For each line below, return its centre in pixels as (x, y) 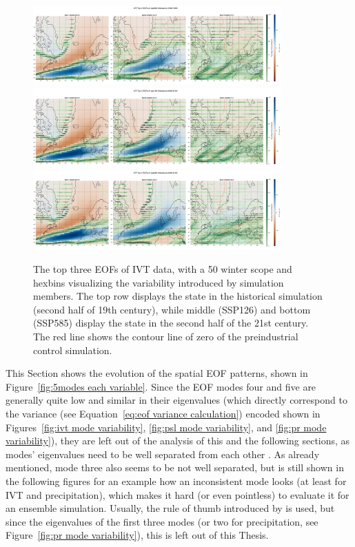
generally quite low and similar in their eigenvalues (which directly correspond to (176, 400)
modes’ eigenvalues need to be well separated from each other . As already (163, 454)
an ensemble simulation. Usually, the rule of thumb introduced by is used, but (170, 508)
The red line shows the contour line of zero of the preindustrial (166, 336)
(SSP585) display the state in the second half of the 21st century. (171, 323)
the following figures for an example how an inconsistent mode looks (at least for (176, 481)
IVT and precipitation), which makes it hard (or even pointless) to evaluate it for (177, 494)
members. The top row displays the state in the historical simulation (178, 296)
